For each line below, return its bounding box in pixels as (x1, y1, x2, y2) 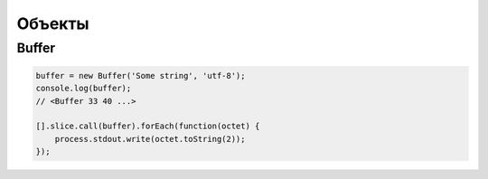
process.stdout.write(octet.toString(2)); (54, 134, 246, 144)
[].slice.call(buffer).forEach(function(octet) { (35, 121, 260, 131)
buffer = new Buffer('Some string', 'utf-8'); (35, 71, 246, 80)
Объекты (16, 14, 89, 33)
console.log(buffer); (35, 83, 132, 94)
